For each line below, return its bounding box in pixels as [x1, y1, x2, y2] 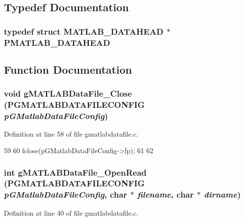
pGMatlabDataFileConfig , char [4, 188, 127, 201]
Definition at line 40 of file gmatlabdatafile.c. [4, 207, 139, 218]
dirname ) [203, 188, 241, 201]
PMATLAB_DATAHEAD [4, 36, 110, 48]
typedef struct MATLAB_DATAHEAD [4, 25, 164, 37]
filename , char [137, 188, 194, 201]
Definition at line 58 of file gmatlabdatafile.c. [4, 129, 139, 139]
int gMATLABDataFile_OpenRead [4, 166, 147, 178]
